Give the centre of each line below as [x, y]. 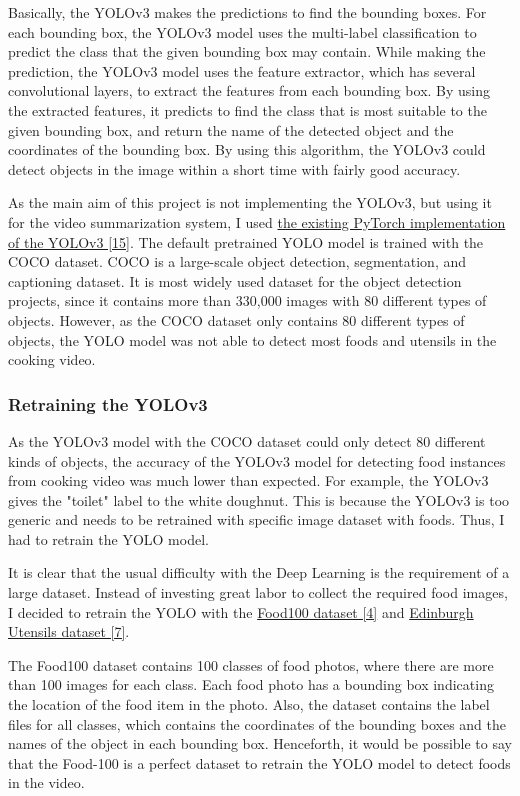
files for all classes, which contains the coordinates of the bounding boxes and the [257, 723]
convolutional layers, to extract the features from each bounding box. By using [249, 90]
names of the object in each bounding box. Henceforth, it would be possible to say [260, 743]
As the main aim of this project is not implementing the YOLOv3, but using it [250, 202]
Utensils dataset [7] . [69, 631]
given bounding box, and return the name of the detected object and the [231, 129]
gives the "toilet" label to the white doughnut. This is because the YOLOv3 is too [259, 499]
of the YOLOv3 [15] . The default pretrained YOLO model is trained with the [246, 241]
